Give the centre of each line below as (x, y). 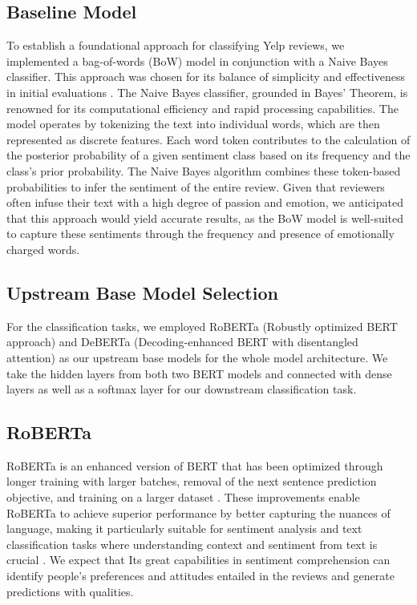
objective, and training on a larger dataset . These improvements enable (183, 497)
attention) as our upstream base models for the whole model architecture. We (197, 357)
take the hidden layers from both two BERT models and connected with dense (199, 373)
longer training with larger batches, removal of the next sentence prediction (192, 481)
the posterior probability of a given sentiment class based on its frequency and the (208, 155)
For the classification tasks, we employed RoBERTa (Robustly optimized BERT (202, 326)
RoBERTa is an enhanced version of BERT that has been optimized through (195, 465)
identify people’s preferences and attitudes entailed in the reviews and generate (200, 576)
